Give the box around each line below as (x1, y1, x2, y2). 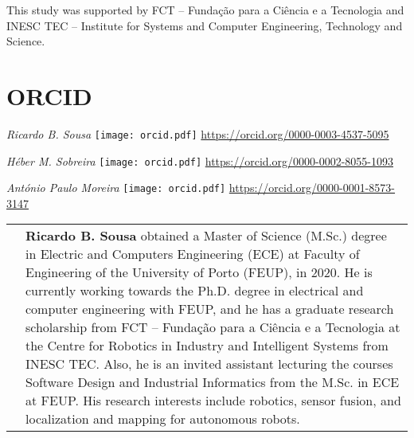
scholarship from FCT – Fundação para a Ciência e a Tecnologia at (25, 318, 400, 337)
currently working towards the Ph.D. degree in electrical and (25, 281, 364, 300)
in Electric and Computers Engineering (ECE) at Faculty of (25, 244, 360, 264)
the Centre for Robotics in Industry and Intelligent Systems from (25, 336, 389, 355)
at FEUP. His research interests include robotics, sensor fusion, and (25, 391, 401, 410)
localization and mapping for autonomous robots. (25, 409, 300, 428)
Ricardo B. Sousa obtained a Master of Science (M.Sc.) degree (25, 226, 387, 245)
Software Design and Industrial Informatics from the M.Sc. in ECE (25, 373, 400, 392)
